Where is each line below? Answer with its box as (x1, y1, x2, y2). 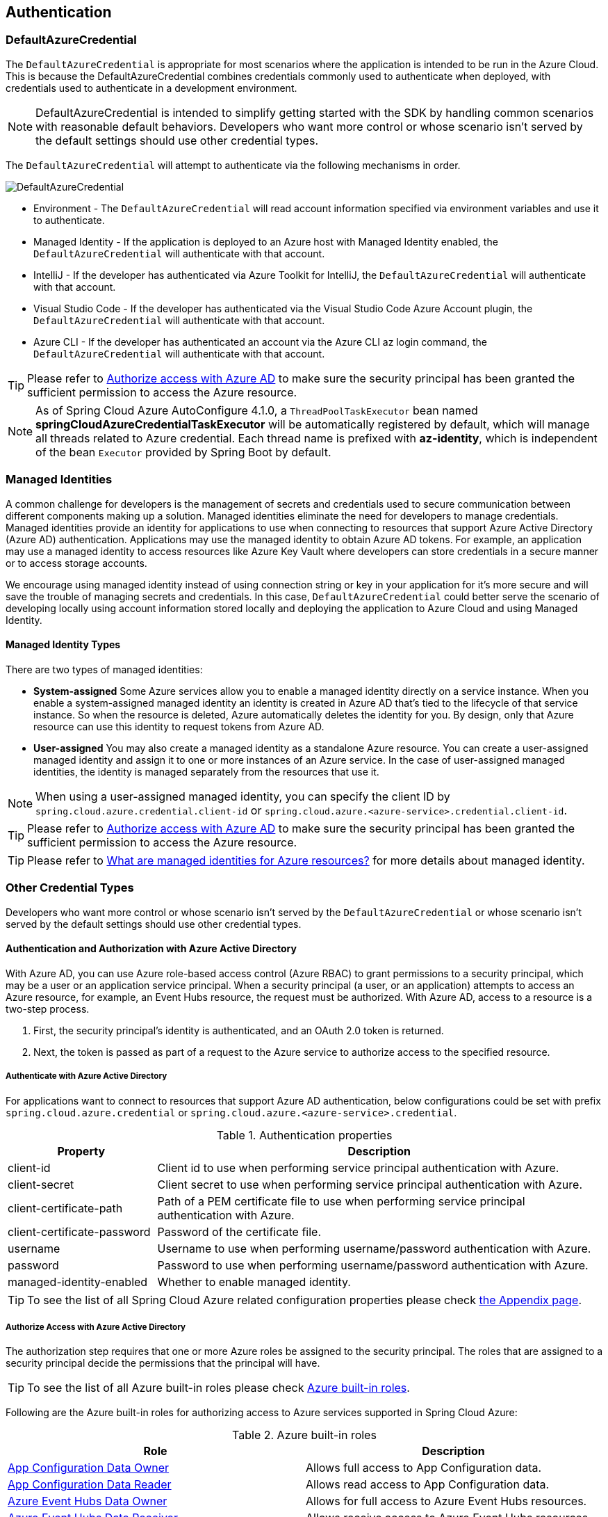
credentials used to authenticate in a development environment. (6, 81, 297, 94)
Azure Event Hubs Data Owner (8, 1494, 167, 1509)
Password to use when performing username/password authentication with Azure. (157, 1258, 589, 1272)
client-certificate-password (8, 1224, 151, 1239)
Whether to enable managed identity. (157, 1274, 351, 1289)
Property (57, 1143, 106, 1158)
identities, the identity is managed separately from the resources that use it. (33, 765, 379, 778)
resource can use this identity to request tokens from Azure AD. (33, 720, 324, 732)
